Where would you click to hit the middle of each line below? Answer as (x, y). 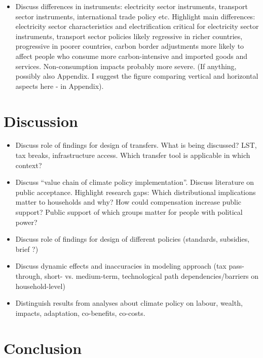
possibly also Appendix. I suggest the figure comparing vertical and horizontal (137, 76)
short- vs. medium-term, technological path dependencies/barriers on (152, 276)
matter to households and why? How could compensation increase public (128, 202)
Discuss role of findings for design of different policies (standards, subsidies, (133, 239)
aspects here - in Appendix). (60, 86)
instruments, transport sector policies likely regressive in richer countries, (129, 36)
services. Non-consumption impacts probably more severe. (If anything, (126, 66)
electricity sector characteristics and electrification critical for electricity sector (137, 26)
